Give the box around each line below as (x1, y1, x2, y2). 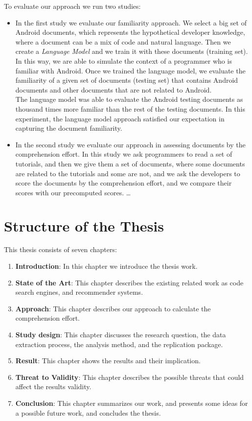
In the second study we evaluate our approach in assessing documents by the (15, 139, 246, 149)
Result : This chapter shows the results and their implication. (15, 355, 201, 366)
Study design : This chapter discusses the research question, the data (15, 329, 226, 339)
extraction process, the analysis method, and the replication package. (15, 339, 223, 349)
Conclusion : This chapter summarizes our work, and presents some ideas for (15, 398, 248, 408)
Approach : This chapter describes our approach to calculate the (15, 303, 211, 313)
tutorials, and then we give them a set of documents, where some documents (15, 158, 245, 168)
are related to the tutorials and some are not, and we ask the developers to (15, 168, 240, 178)
